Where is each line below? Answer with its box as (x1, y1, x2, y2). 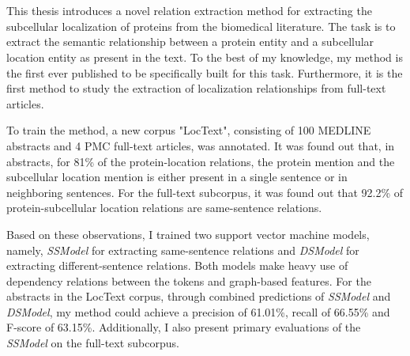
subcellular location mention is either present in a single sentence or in (6, 169, 348, 185)
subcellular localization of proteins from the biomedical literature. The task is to (6, 17, 396, 34)
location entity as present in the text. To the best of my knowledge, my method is (6, 48, 403, 65)
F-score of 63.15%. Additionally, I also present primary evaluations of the (6, 319, 361, 335)
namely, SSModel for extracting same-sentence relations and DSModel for (6, 241, 359, 258)
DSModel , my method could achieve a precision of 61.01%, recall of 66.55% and (6, 303, 390, 320)
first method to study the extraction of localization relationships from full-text (6, 80, 386, 97)
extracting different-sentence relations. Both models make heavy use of (6, 257, 348, 274)
